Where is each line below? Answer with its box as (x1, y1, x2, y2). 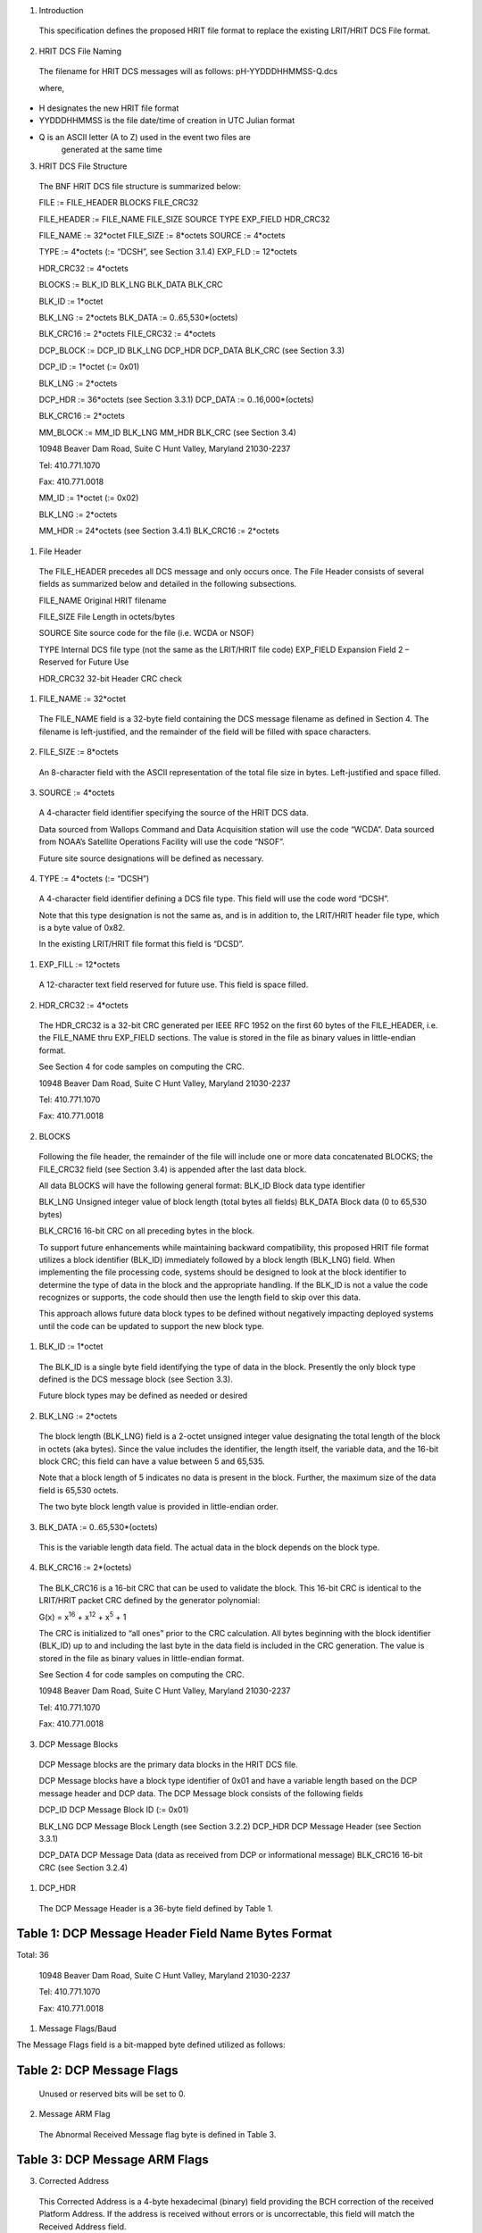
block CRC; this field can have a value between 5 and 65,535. (38, 1456, 265, 1467)
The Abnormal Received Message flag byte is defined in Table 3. (38, 2128, 277, 2139)
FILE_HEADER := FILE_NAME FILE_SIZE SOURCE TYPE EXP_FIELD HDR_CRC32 (38, 213, 330, 224)
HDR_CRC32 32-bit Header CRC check (38, 673, 183, 683)
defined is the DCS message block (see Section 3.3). (38, 1374, 234, 1384)
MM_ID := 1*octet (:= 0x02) (38, 492, 139, 504)
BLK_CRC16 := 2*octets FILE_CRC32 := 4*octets (38, 329, 216, 339)
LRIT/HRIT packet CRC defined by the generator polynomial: (38, 1595, 261, 1606)
